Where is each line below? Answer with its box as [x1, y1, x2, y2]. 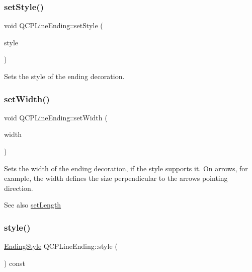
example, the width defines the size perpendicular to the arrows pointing [4, 173, 228, 183]
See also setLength [4, 199, 61, 210]
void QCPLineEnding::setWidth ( [4, 112, 108, 122]
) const [4, 257, 26, 268]
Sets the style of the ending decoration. [4, 71, 125, 81]
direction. [4, 182, 33, 193]
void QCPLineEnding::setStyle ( [4, 20, 103, 31]
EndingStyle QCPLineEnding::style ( [4, 241, 118, 251]
